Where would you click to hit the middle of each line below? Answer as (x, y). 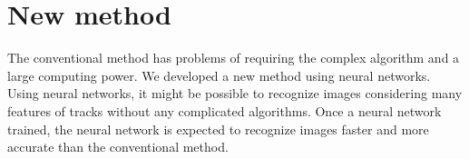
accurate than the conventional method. (118, 147)
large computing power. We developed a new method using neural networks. (219, 75)
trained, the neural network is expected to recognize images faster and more (218, 129)
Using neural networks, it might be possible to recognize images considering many (235, 93)
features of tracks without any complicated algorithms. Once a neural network (225, 110)
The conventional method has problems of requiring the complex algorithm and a (234, 58)
